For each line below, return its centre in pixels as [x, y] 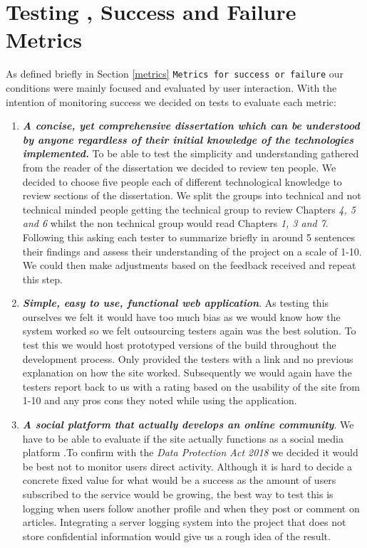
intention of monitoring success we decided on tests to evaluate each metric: [171, 101]
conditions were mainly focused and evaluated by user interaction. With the [171, 87]
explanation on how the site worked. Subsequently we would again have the [187, 373]
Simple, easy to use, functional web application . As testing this [176, 303]
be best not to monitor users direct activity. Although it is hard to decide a [187, 466]
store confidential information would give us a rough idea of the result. [176, 536]
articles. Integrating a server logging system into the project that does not [184, 522]
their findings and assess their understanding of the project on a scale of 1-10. [192, 251]
